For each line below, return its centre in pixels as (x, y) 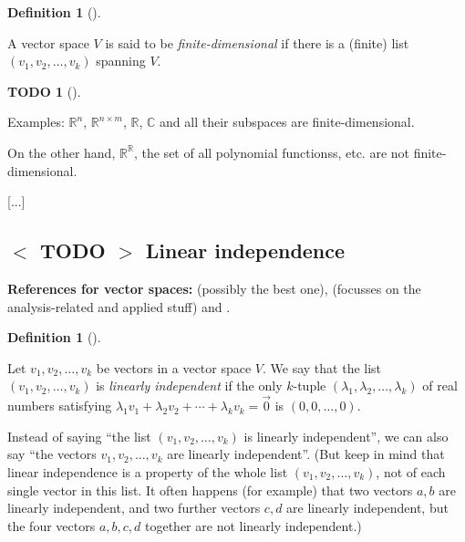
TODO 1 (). (44, 91)
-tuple (310, 386)
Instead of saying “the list (79, 436)
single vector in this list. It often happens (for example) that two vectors (210, 490)
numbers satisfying (60, 406)
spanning (121, 61)
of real (440, 386)
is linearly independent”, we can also (346, 436)
